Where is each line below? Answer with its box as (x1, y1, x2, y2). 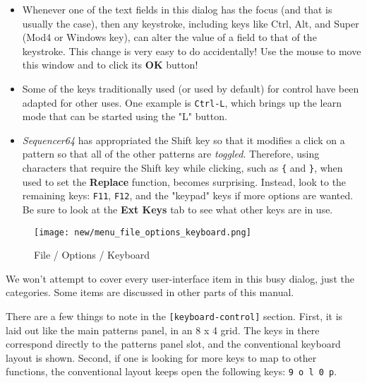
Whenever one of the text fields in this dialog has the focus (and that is (22, 2, 332, 16)
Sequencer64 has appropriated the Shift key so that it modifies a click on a (22, 132, 345, 147)
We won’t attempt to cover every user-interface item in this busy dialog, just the (6, 271, 354, 285)
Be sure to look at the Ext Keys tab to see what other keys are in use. (22, 201, 333, 216)
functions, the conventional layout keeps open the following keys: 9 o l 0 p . (6, 364, 337, 379)
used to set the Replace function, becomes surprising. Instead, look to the (22, 174, 347, 189)
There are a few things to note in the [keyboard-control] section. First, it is (6, 308, 343, 323)
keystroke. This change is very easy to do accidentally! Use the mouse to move (22, 43, 361, 58)
